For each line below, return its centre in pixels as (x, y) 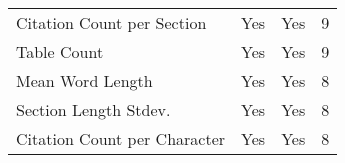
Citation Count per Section (111, 22)
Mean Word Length (84, 80)
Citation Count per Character (121, 138)
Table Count (60, 51)
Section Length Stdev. (93, 109)
